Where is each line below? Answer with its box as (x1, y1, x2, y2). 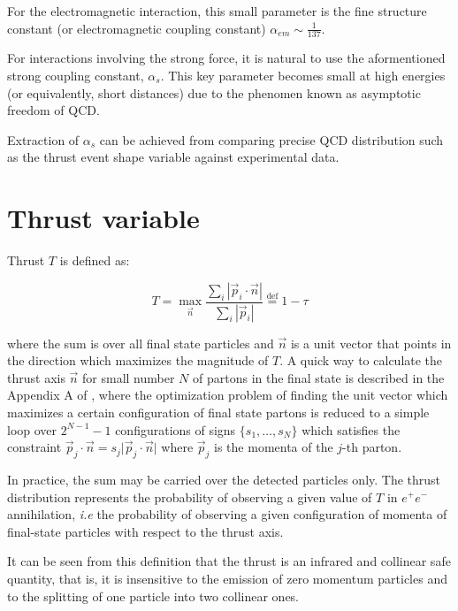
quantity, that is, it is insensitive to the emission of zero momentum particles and (7, 569, 447, 587)
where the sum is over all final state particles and (7, 333, 274, 352)
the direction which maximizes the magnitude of (7, 351, 269, 370)
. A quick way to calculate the (279, 351, 443, 370)
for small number (82, 368, 175, 386)
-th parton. (342, 438, 402, 456)
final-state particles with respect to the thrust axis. (7, 522, 284, 540)
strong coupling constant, (7, 66, 144, 85)
